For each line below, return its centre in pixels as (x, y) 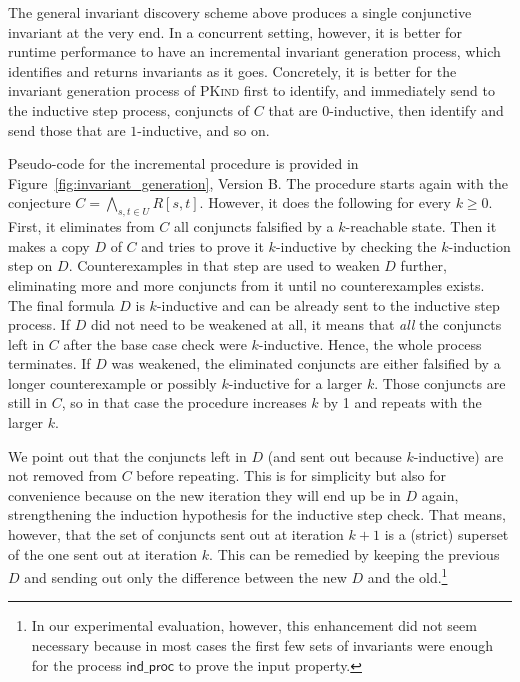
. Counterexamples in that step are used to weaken (224, 265)
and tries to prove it (202, 245)
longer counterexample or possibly (112, 382)
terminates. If (49, 363)
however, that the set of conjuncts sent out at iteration (176, 534)
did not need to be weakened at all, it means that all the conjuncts (296, 324)
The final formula (61, 304)
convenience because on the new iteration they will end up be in (204, 494)
